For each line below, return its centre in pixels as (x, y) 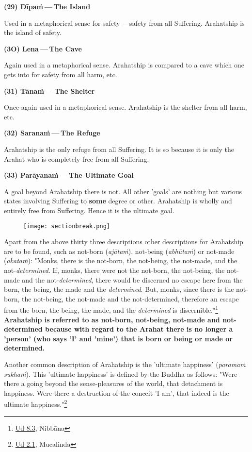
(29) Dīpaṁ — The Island (47, 6)
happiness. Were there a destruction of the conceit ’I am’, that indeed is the (117, 393)
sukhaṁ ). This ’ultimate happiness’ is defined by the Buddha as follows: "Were (121, 374)
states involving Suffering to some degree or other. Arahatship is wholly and (118, 201)
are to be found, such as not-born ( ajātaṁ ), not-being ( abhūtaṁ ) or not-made (119, 251)
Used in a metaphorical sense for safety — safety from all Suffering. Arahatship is (124, 23)
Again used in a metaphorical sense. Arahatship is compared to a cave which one (124, 65)
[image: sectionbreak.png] (67, 226)
